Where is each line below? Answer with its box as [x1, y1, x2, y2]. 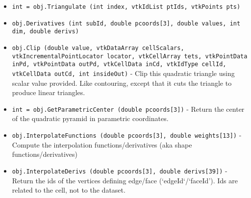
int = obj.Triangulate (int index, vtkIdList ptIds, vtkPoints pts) [12, 3, 241, 10]
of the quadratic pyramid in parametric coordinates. [12, 113, 169, 124]
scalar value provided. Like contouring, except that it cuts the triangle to [12, 77, 232, 88]
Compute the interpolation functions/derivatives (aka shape [12, 139, 192, 149]
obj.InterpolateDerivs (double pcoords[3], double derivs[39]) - [12, 165, 227, 175]
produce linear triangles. [12, 87, 85, 98]
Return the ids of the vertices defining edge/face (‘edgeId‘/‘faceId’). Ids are [12, 175, 238, 185]
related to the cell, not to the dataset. [12, 185, 125, 195]
